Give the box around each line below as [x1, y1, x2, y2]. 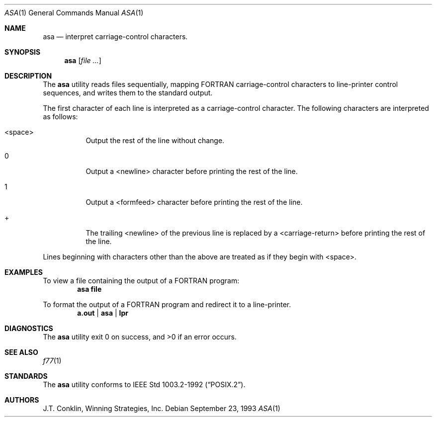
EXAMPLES [4, 268, 43, 276]
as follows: [43, 112, 78, 121]
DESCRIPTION [4, 72, 52, 80]
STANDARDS [4, 372, 48, 380]
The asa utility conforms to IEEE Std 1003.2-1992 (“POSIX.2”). [43, 380, 246, 389]
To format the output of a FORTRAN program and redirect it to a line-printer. [43, 300, 291, 309]
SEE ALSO [4, 348, 38, 356]
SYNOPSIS [4, 48, 41, 56]
